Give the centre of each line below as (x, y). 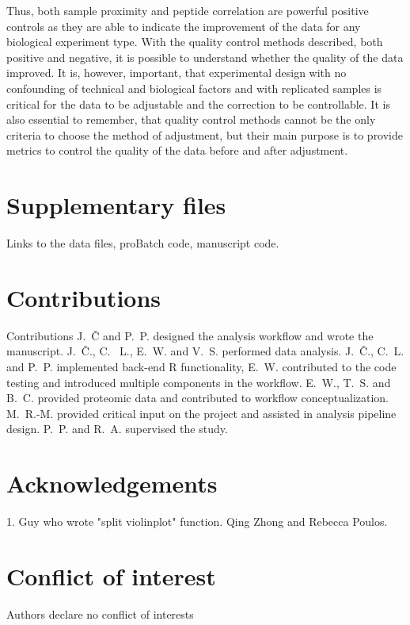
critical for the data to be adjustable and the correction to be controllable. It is (198, 104)
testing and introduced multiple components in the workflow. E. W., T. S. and (199, 382)
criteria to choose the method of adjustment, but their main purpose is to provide (205, 134)
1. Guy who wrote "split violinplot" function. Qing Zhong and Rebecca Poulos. (197, 521)
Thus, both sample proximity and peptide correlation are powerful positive (188, 10)
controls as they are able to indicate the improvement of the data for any (184, 26)
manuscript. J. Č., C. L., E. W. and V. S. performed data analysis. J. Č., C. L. (205, 351)
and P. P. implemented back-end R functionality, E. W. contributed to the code (201, 366)
